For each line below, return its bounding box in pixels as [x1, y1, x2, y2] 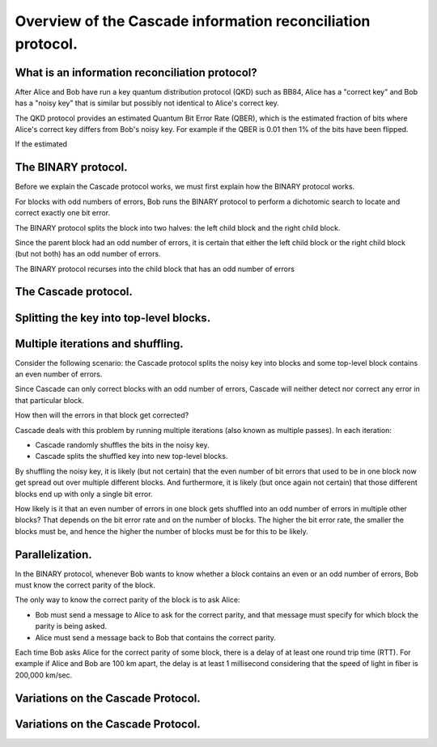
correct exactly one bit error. [15, 208, 111, 218]
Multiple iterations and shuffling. [15, 337, 184, 350]
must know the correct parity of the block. [15, 579, 156, 590]
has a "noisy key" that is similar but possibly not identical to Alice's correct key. [15, 98, 279, 108]
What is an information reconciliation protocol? [15, 66, 258, 79]
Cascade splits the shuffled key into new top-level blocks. [35, 452, 228, 461]
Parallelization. [15, 547, 92, 562]
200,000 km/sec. [15, 670, 73, 680]
